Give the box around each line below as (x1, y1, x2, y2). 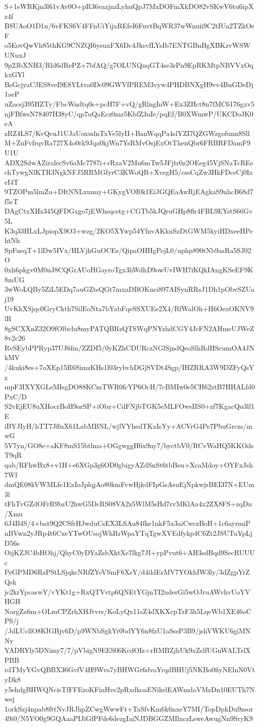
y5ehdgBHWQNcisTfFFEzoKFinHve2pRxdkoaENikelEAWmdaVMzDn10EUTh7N (4, 684, 255, 694)
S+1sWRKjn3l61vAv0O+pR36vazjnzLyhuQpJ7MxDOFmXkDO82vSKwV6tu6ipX (4, 1, 254, 11)
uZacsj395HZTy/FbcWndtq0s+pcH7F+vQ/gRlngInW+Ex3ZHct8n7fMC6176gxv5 (4, 98, 255, 109)
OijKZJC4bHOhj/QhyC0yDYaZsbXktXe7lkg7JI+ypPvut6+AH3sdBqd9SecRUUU (4, 547, 255, 558)
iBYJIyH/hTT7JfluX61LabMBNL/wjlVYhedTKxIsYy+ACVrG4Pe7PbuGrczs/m (4, 420, 253, 431)
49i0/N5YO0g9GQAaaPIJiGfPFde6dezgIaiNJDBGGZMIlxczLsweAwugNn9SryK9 (4, 713, 253, 724)
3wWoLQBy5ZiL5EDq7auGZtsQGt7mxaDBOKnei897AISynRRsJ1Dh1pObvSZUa (4, 284, 255, 294)
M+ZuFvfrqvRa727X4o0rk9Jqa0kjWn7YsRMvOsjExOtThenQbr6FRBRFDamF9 (4, 137, 251, 148)
